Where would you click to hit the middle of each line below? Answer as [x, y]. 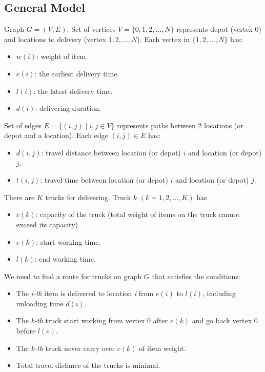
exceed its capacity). [48, 224]
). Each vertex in [164, 39]
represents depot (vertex [215, 29]
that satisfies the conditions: [196, 276]
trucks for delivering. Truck [88, 197]
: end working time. [65, 259]
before [26, 331]
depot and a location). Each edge [56, 135]
